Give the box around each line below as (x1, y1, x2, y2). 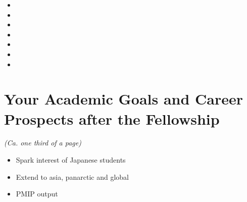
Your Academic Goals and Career (4, 88, 243, 109)
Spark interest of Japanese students (16, 155, 126, 165)
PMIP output (16, 188, 58, 199)
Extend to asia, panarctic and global (16, 171, 129, 182)
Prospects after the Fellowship (4, 108, 220, 129)
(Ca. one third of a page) (4, 137, 81, 148)
